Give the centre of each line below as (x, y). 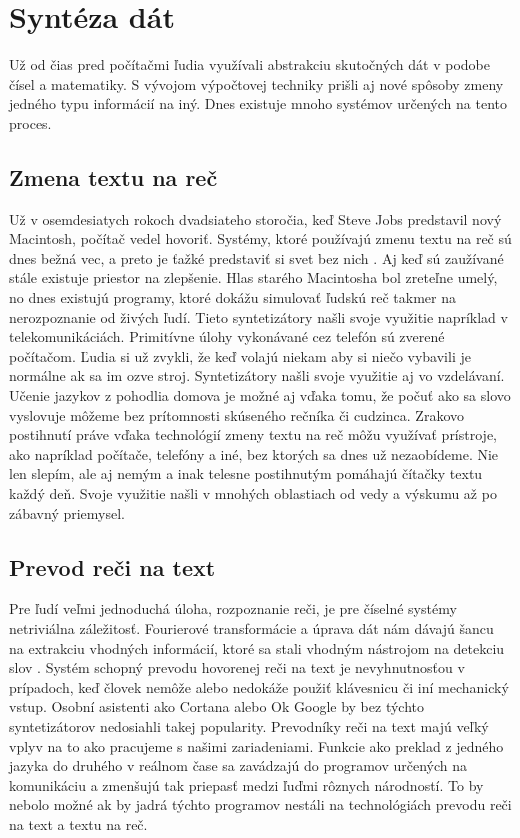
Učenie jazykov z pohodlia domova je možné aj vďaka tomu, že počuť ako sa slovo (260, 395)
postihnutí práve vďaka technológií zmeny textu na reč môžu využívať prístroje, (253, 434)
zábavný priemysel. (67, 512)
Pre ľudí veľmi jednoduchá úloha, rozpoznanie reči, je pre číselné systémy (233, 608)
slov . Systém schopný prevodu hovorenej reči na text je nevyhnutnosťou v (237, 667)
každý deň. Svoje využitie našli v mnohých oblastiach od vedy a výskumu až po (253, 493)
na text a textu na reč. (78, 823)
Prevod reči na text (112, 566)
